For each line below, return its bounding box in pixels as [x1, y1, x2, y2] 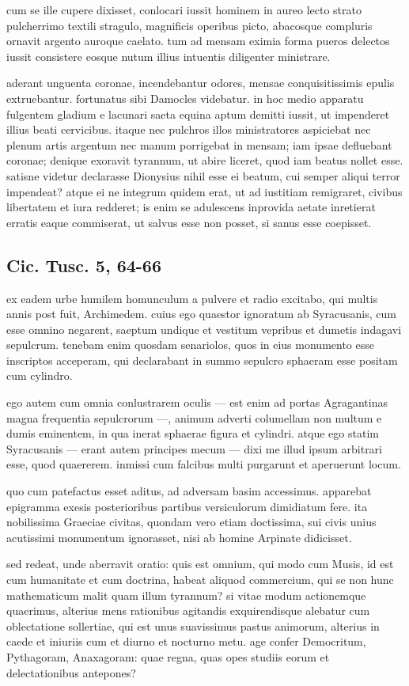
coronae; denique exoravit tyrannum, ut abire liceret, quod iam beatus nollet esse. [6, 152, 403, 169]
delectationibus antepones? [6, 664, 136, 680]
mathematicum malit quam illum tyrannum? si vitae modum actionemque [6, 586, 366, 603]
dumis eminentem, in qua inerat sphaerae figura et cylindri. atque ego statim [6, 425, 379, 442]
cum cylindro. [6, 367, 73, 384]
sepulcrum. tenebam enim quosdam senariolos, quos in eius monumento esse [6, 336, 374, 353]
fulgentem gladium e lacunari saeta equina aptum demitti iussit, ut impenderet [6, 105, 390, 122]
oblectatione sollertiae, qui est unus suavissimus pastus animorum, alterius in [6, 617, 380, 634]
